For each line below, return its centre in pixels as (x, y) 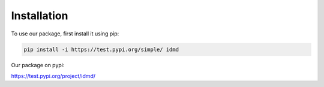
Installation (40, 16)
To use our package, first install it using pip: (65, 34)
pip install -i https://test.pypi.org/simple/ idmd (101, 49)
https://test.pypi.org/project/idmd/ (53, 76)
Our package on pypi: (38, 65)
